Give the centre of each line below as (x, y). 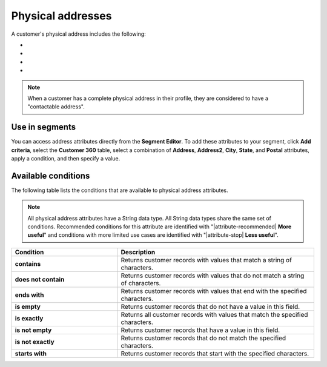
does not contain (40, 279)
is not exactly (35, 342)
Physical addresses (61, 16)
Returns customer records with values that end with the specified (214, 291)
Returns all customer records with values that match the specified (214, 314)
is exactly (29, 318)
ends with (29, 295)
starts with (31, 353)
